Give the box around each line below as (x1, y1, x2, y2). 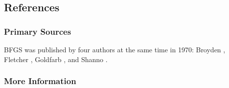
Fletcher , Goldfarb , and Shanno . (4, 54, 108, 64)
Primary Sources (4, 25, 71, 37)
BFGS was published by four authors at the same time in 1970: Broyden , (4, 44, 226, 54)
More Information (4, 75, 76, 87)
